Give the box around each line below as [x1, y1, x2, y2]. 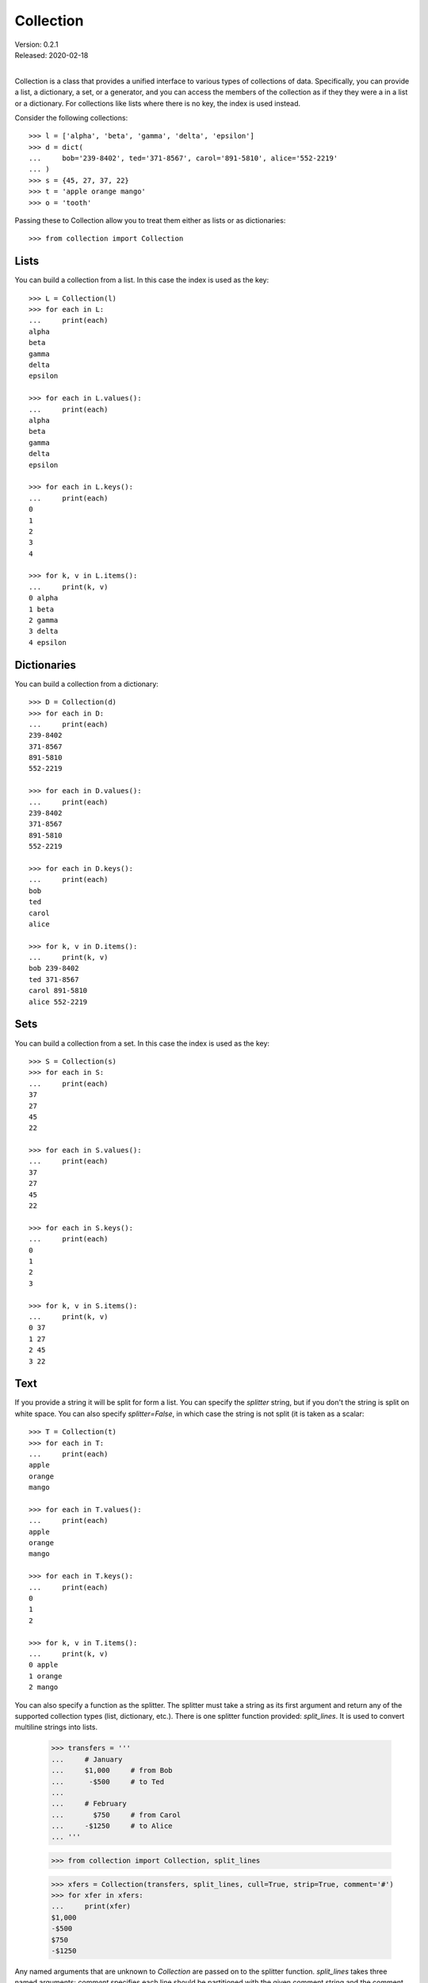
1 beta [29, 604, 55, 614]
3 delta [29, 627, 59, 636]
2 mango [29, 1682, 59, 1692]
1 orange [29, 1671, 63, 1681]
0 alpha [29, 593, 59, 603]
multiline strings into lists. [14, 1722, 98, 1732]
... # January [51, 1755, 123, 1764]
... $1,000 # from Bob [51, 1766, 174, 1775]
